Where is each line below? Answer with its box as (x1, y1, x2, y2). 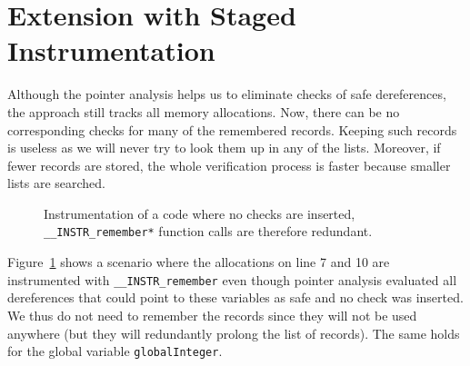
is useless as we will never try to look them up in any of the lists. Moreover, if (7, 138, 441, 157)
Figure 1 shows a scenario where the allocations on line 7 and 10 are (7, 252, 390, 272)
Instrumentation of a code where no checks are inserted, (44, 203, 355, 223)
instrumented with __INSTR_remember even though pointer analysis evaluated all (7, 270, 457, 289)
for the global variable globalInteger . (7, 341, 223, 361)
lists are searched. (7, 173, 106, 193)
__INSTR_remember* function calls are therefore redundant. (44, 222, 373, 241)
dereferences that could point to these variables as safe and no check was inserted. (7, 288, 464, 307)
